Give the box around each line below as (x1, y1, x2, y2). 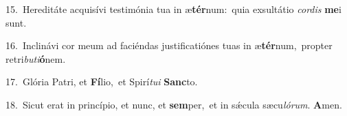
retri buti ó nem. (5, 51, 66, 66)
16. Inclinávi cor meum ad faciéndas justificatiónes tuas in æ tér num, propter (5, 38, 333, 53)
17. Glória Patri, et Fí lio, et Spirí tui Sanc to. (5, 74, 198, 89)
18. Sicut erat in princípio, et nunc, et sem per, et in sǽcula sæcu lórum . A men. (5, 97, 342, 111)
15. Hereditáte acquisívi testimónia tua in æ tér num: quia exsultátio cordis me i (5, 2, 342, 16)
